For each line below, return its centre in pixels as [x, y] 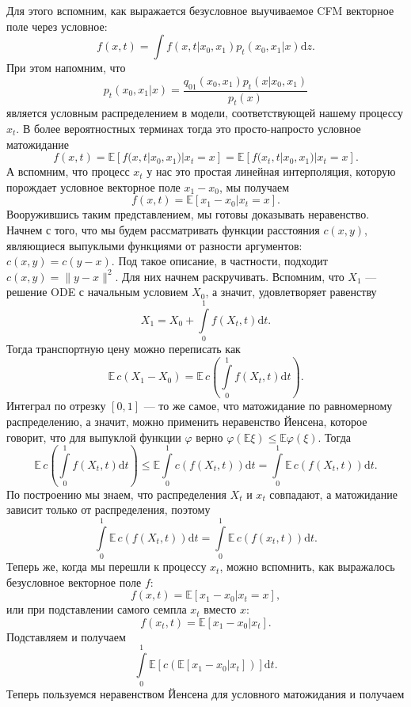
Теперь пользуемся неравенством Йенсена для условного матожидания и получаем [205, 693]
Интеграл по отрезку [56, 406]
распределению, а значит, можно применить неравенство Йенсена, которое [187, 421]
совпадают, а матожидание [333, 494]
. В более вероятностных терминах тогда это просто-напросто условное [188, 128]
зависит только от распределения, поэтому [108, 509]
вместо [220, 609]
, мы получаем [255, 186]
